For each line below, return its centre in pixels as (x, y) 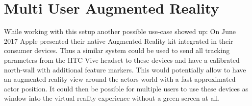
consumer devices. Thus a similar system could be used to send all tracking (117, 50)
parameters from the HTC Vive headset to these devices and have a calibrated (122, 60)
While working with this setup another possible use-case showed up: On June (120, 31)
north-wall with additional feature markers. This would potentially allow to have (125, 69)
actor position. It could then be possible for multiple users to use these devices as (126, 88)
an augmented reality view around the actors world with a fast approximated (120, 79)
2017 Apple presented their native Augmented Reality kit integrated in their (119, 41)
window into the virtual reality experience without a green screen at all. (112, 98)
